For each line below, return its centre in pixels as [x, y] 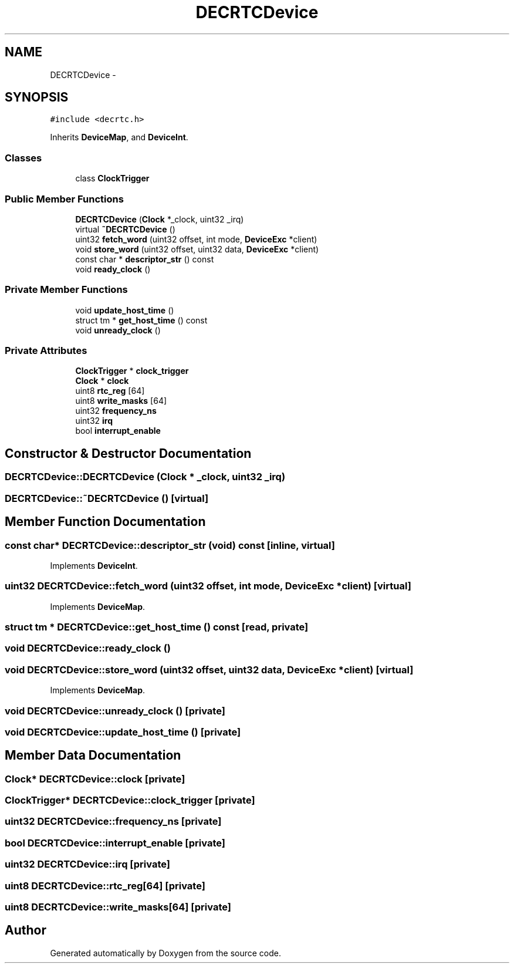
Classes [23, 158]
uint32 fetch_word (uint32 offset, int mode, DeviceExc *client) [196, 239]
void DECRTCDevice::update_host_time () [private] [123, 732]
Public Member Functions [64, 199]
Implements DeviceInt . [94, 565]
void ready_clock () [113, 269]
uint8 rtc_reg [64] [110, 391]
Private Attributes [46, 351]
